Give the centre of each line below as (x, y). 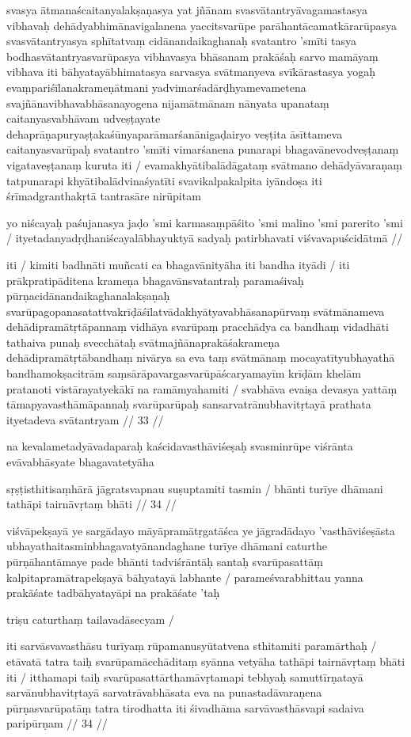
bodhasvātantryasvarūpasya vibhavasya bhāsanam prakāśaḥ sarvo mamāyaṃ (192, 56)
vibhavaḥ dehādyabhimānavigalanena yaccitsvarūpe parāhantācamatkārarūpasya (202, 25)
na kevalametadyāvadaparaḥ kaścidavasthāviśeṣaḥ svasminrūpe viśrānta (180, 446)
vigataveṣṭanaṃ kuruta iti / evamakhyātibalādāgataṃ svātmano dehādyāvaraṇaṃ (204, 164)
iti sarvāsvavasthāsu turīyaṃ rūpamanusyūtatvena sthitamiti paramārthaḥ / (192, 646)
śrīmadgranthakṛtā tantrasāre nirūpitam (104, 196)
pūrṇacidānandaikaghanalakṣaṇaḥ (88, 296)
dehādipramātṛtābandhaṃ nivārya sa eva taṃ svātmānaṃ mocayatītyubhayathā (201, 357)
